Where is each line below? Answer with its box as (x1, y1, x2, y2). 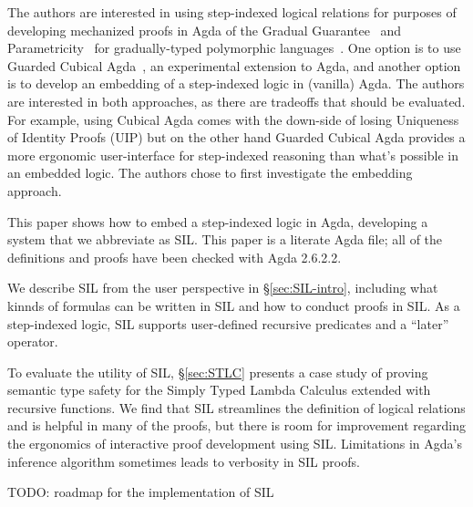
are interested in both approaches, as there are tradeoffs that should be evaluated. (7, 91, 466, 110)
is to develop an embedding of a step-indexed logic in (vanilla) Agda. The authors (7, 74, 465, 93)
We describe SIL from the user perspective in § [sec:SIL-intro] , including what (7, 278, 438, 297)
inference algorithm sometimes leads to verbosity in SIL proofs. (7, 451, 360, 471)
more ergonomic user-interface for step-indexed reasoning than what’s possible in (7, 145, 458, 164)
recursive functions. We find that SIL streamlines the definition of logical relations (7, 398, 466, 417)
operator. (7, 332, 58, 351)
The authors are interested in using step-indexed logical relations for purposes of (7, 3, 457, 21)
